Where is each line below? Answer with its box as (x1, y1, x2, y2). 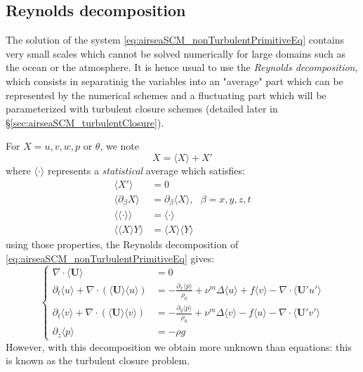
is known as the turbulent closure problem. (6, 353, 190, 368)
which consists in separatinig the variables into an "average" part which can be (6, 73, 343, 88)
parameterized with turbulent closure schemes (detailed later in (6, 101, 278, 116)
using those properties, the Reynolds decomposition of (6, 237, 239, 252)
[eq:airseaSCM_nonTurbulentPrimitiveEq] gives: (6, 250, 215, 265)
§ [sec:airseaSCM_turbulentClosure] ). (6, 115, 164, 129)
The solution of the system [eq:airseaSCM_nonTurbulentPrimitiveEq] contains (6, 32, 345, 47)
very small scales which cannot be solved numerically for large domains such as (6, 46, 346, 60)
